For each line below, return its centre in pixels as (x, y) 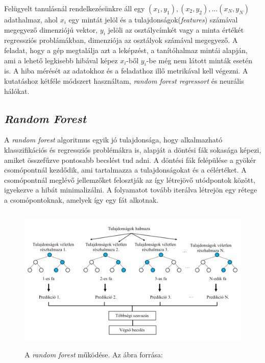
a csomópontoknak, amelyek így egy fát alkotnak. (81, 199)
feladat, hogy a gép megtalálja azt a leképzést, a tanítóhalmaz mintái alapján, (126, 50)
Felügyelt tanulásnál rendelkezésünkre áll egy (75, 8)
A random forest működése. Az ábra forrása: (94, 354)
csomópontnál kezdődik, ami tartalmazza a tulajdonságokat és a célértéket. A (125, 170)
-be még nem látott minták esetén (199, 60)
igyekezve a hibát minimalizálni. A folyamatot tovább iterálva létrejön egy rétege (131, 190)
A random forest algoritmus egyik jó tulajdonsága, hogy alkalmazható (113, 140)
